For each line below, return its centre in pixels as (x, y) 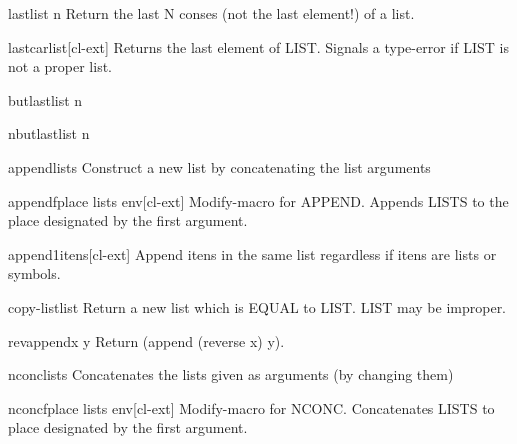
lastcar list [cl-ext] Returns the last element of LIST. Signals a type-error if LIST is (258, 46)
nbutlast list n (49, 133)
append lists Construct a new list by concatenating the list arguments (219, 166)
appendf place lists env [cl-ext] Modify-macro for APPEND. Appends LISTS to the (258, 200)
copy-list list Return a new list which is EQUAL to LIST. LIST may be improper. (257, 306)
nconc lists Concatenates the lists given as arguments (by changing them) (231, 374)
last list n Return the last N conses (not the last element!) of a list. (211, 13)
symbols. (34, 273)
